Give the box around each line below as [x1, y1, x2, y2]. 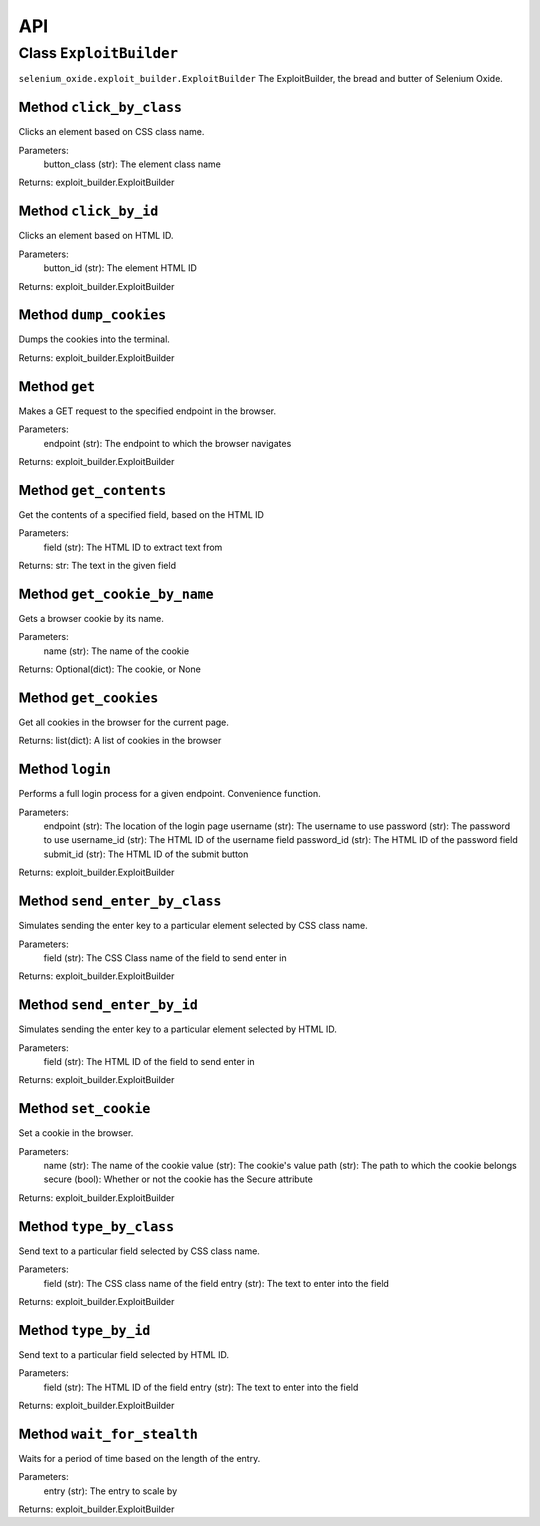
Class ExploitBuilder [18, 44, 179, 62]
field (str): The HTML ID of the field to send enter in [43, 1056, 255, 1067]
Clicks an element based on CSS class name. [18, 126, 205, 138]
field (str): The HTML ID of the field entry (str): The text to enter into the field [43, 1381, 359, 1393]
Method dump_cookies [18, 306, 167, 324]
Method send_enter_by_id [18, 996, 199, 1014]
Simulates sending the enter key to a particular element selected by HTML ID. [18, 1023, 337, 1035]
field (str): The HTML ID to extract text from [43, 541, 223, 553]
